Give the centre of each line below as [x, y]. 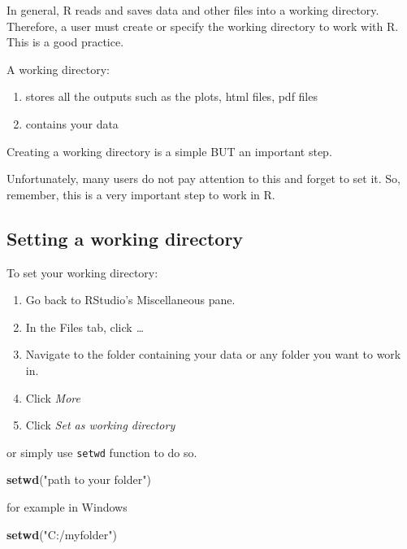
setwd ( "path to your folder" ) [79, 479]
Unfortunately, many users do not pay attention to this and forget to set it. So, [204, 179]
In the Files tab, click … [84, 327]
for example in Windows [67, 506]
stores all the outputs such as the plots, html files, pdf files [171, 96]
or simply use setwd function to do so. [102, 452]
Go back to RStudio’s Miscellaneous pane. [130, 300]
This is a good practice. [65, 42]
